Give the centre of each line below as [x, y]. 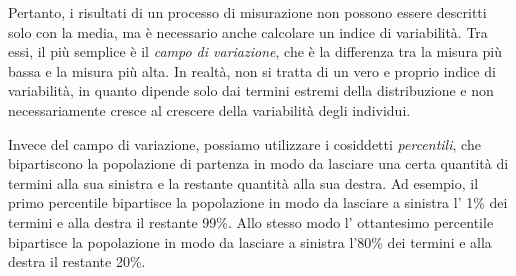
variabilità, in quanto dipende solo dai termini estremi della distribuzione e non [251, 90]
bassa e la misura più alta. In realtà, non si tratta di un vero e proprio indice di [252, 70]
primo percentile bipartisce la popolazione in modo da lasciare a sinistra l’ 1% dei [258, 202]
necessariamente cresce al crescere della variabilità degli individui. [209, 109]
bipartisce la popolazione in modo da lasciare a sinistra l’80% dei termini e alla [250, 241]
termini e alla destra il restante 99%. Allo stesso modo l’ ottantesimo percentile [251, 221]
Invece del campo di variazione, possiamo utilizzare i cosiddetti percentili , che [244, 143]
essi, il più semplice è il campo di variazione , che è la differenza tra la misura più [255, 51]
